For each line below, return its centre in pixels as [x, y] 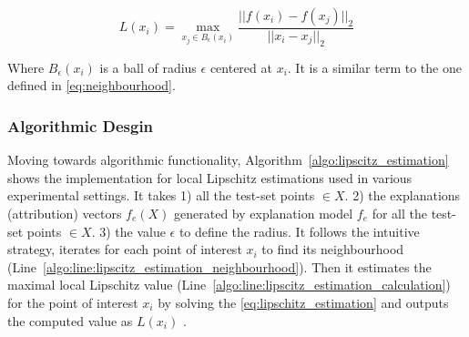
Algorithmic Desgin [81, 125]
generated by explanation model [264, 214]
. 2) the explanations [403, 195]
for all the [399, 214]
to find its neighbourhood [333, 249]
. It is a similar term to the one [374, 67]
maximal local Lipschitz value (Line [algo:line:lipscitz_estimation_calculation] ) [229, 285]
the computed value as [70, 320]
